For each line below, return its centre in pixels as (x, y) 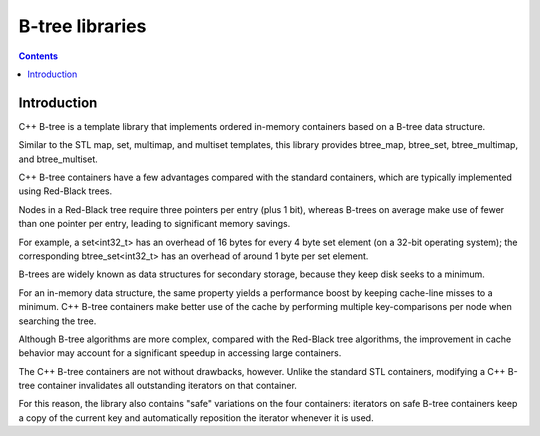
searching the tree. (57, 321)
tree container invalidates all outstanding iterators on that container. (157, 386)
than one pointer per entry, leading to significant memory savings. (154, 224)
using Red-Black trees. (65, 191)
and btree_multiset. (58, 159)
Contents (38, 56)
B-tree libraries (82, 26)
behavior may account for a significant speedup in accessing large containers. (180, 353)
